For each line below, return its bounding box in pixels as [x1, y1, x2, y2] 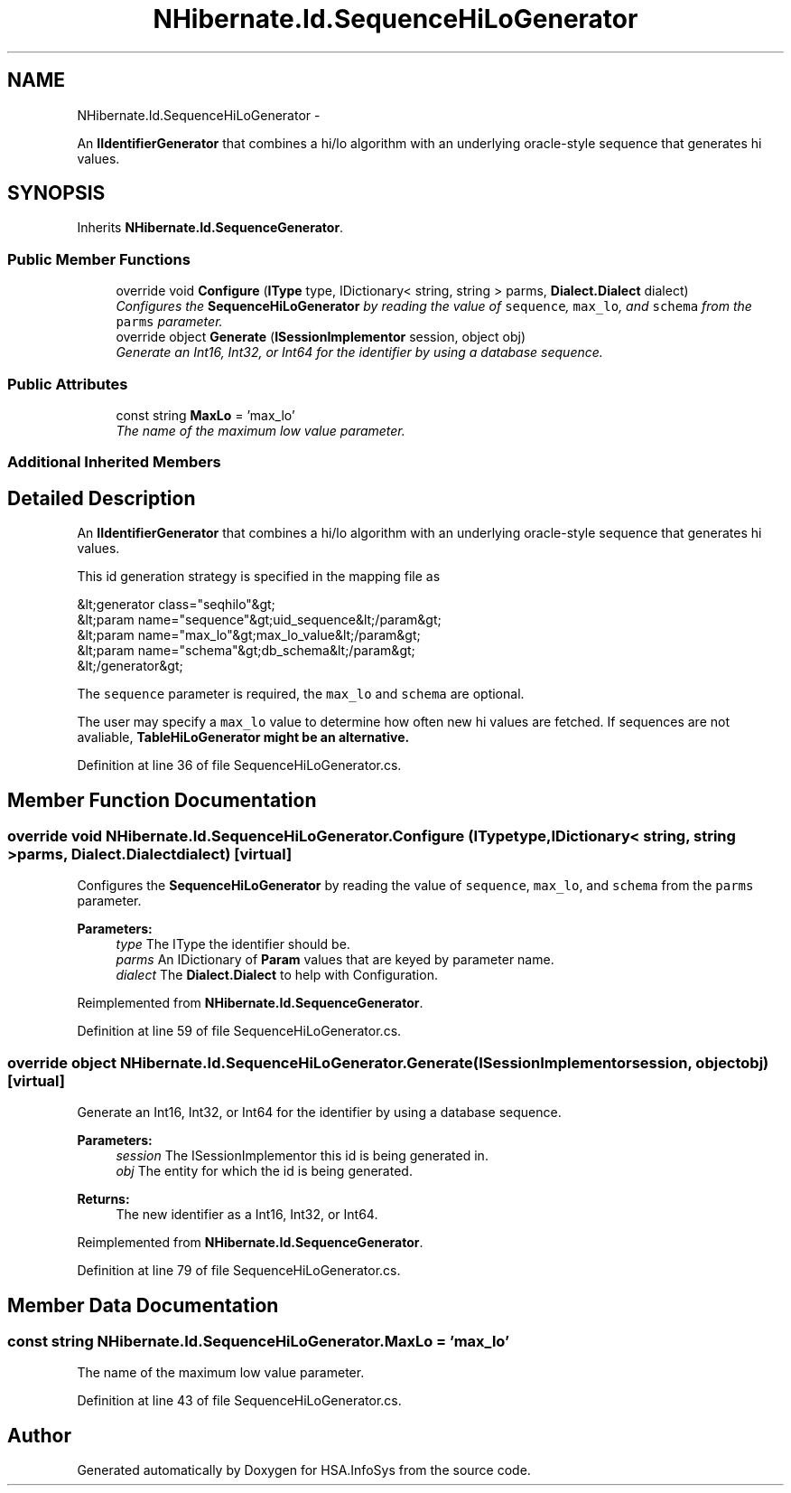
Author [7, 1423, 71, 1447]
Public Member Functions [7, 249, 191, 268]
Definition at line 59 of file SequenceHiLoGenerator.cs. [77, 1023, 402, 1039]
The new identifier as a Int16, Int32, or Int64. [116, 1207, 378, 1223]
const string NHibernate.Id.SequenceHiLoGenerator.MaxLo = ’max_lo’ [7, 1331, 510, 1350]
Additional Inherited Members [7, 453, 221, 472]
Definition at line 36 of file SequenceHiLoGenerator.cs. [77, 757, 402, 774]
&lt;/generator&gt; [77, 658, 183, 674]
